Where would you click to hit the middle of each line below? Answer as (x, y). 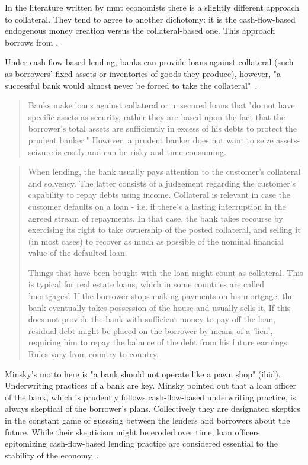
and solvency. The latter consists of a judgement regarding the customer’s (162, 183)
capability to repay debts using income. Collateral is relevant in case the (159, 195)
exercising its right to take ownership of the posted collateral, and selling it (164, 230)
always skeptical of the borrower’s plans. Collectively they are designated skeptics (153, 408)
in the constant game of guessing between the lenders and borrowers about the (147, 420)
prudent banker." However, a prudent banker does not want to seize (151, 139)
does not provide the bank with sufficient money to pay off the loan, (152, 319)
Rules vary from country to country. (93, 354)
